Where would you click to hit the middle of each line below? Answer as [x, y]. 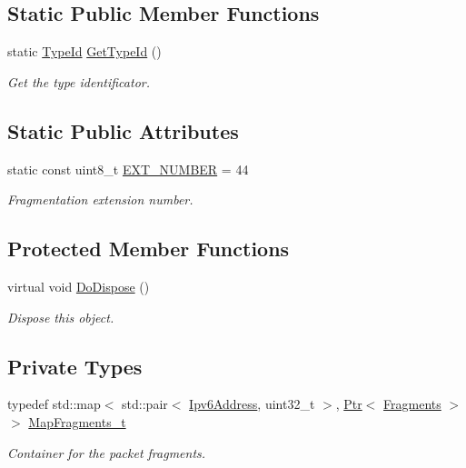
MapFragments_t [77, 421]
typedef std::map [54, 404]
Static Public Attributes [123, 130]
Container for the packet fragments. [107, 452]
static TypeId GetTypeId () [84, 51]
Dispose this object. [61, 317]
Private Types [75, 366]
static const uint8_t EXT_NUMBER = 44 [128, 169]
